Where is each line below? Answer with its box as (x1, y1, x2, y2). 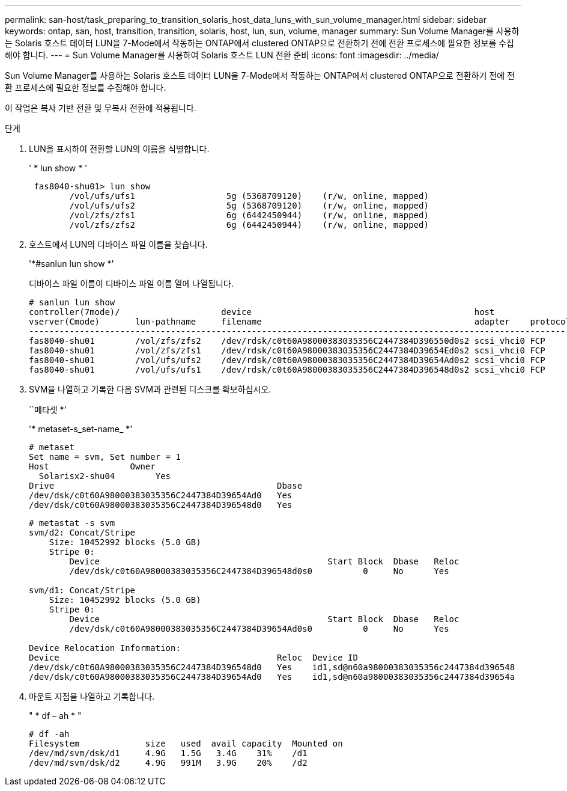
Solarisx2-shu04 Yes (38, 471, 171, 481)
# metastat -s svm (29, 518, 115, 528)
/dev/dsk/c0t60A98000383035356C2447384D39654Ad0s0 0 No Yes (69, 624, 449, 634)
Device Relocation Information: (29, 643, 181, 653)
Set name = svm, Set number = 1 (29, 452, 181, 462)
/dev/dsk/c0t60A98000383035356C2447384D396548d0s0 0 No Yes (69, 566, 449, 576)
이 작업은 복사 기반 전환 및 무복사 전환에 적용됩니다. (5, 103, 196, 113)
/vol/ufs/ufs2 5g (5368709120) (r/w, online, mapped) (69, 201, 429, 210)
